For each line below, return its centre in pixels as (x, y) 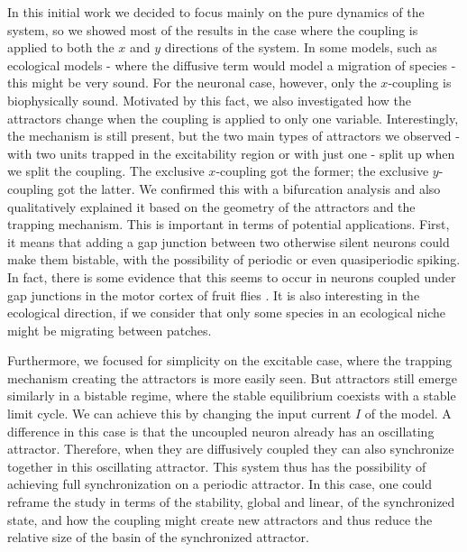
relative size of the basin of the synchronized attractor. (158, 537)
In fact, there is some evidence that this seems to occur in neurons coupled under (232, 276)
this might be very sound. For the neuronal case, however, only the (192, 83)
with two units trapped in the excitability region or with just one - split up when (231, 153)
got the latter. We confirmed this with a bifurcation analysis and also (249, 188)
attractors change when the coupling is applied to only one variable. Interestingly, (233, 118)
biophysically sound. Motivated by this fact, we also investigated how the (209, 100)
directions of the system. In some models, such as (301, 47)
